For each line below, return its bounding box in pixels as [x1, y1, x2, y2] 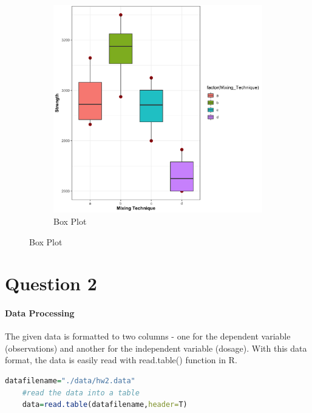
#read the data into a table [22, 388, 140, 397]
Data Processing [5, 307, 75, 319]
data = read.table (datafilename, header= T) [22, 400, 188, 409]
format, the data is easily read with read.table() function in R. [5, 353, 237, 366]
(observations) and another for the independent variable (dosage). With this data [5, 341, 307, 354]
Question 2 [5, 271, 97, 296]
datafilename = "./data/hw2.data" [5, 377, 135, 386]
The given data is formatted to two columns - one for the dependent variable [5, 330, 291, 343]
